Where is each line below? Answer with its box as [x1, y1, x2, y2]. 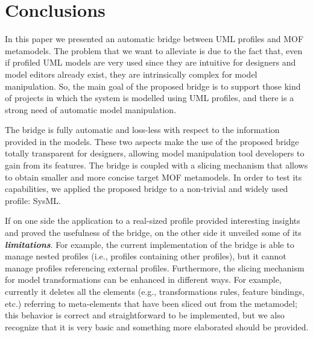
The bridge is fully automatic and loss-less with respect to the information [5, 123, 280, 136]
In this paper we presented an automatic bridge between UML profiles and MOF [5, 32, 304, 45]
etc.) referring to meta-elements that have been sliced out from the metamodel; [5, 297, 297, 309]
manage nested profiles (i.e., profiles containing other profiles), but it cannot [5, 250, 286, 262]
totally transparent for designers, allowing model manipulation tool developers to [5, 147, 305, 159]
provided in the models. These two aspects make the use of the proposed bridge [5, 135, 299, 147]
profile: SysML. [5, 194, 61, 206]
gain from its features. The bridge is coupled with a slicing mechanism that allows [5, 159, 308, 172]
